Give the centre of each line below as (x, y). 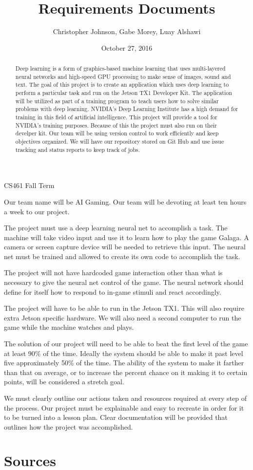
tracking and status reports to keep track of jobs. (78, 149)
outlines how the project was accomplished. (68, 426)
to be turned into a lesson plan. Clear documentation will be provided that (116, 417)
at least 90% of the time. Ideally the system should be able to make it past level (124, 353)
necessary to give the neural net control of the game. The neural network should (124, 282)
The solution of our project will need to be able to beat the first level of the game (126, 344)
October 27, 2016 (127, 47)
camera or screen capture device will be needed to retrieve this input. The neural (125, 247)
